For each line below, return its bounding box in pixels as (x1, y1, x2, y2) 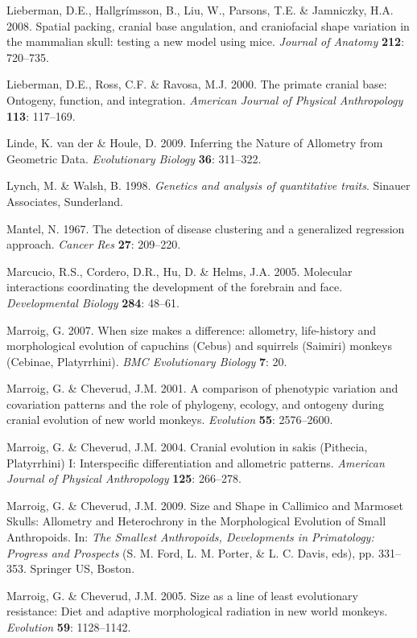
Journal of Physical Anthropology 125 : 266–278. (6, 470, 242, 487)
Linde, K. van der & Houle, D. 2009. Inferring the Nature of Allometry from (6, 134, 383, 151)
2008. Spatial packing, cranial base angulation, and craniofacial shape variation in (6, 17, 410, 34)
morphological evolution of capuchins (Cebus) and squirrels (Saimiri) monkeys (6, 337, 392, 354)
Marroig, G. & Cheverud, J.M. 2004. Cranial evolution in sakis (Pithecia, (6, 438, 368, 455)
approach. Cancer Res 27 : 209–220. (6, 236, 181, 253)
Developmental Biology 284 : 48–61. (6, 294, 180, 311)
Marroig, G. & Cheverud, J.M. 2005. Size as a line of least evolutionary (6, 587, 358, 603)
